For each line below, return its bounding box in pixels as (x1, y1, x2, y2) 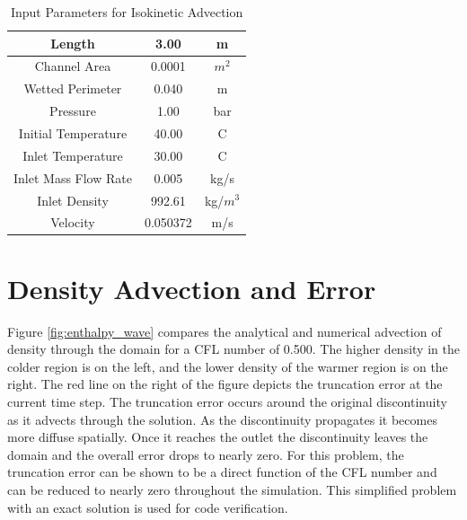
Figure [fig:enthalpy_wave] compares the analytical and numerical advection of (7, 322, 442, 340)
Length (50, 33, 95, 52)
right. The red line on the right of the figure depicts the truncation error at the (7, 375, 443, 393)
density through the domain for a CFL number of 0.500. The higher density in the (7, 339, 460, 358)
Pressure (49, 101, 96, 120)
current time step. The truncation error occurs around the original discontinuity (7, 392, 447, 410)
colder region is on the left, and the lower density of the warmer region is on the (7, 357, 448, 375)
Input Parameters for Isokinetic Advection (10, 3, 243, 21)
